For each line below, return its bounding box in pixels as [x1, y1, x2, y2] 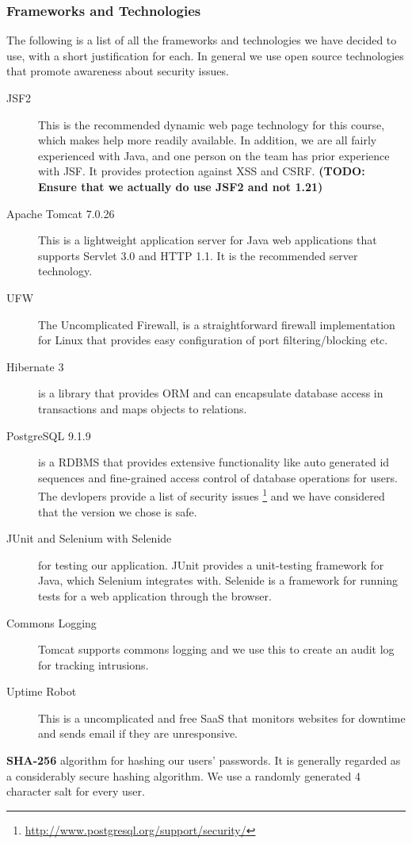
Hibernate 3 [6, 358, 64, 374]
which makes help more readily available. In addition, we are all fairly [38, 132, 377, 148]
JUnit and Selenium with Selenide [6, 530, 172, 547]
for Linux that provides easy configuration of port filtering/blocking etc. [38, 332, 388, 348]
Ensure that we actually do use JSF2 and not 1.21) [38, 178, 323, 194]
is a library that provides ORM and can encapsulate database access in [38, 385, 383, 401]
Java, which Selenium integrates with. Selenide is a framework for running [38, 572, 399, 589]
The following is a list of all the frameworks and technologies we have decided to [6, 32, 397, 48]
